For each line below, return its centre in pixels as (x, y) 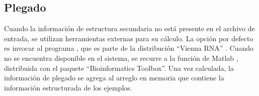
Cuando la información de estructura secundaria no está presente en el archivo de (129, 28)
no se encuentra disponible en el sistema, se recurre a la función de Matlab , (121, 58)
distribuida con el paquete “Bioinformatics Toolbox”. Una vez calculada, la (119, 68)
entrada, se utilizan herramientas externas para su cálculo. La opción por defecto (129, 38)
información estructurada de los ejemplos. (68, 87)
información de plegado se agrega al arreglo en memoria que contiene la (114, 78)
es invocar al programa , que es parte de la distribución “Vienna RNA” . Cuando (129, 48)
